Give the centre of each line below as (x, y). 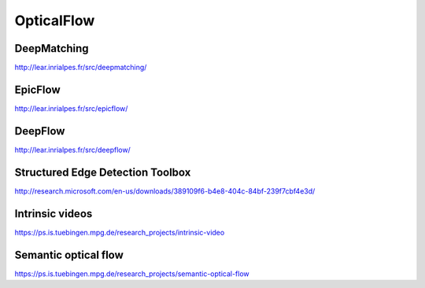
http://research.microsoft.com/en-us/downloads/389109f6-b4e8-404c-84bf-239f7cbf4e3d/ (165, 191)
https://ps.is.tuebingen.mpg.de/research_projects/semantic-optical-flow (132, 273)
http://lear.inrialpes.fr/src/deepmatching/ (81, 68)
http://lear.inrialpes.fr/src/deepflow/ (73, 150)
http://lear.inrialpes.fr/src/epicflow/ (71, 108)
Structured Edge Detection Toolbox (103, 172)
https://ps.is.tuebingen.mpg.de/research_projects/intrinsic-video (120, 232)
